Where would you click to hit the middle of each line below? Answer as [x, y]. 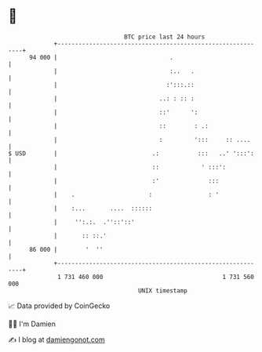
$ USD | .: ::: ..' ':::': [131, 153]
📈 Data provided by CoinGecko [59, 306]
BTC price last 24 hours [165, 37]
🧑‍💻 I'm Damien [32, 324]
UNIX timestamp [163, 290]
